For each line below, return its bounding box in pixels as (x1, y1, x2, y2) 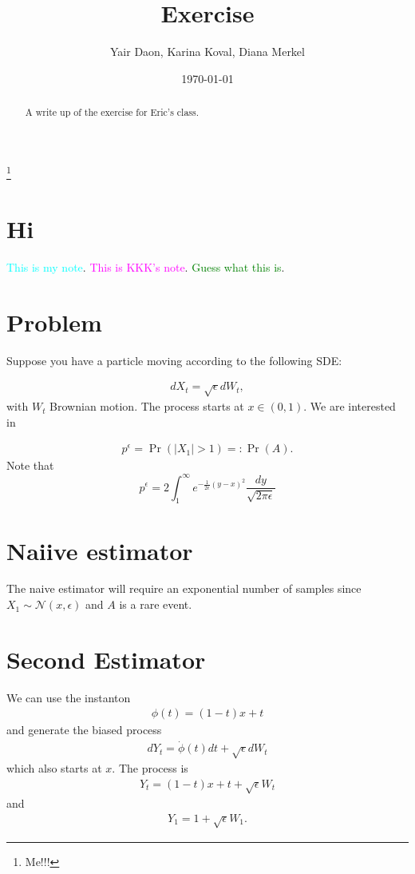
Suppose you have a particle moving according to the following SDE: (6, 352, 342, 368)
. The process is (112, 760, 188, 777)
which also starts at (6, 760, 102, 777)
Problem (6, 305, 102, 338)
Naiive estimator (6, 534, 193, 566)
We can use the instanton (6, 689, 131, 705)
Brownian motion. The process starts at (49, 398, 244, 415)
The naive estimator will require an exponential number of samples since (6, 580, 362, 597)
